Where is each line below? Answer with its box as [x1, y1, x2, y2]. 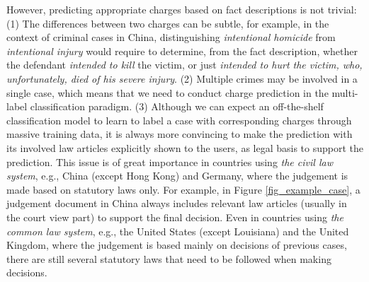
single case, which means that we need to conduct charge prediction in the [6, 85, 329, 100]
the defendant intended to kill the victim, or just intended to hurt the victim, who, [6, 57, 363, 72]
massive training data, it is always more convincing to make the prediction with [6, 127, 353, 141]
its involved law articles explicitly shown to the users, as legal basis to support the [6, 140, 363, 155]
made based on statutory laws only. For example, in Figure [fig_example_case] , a [6, 182, 361, 196]
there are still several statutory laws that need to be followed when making [6, 251, 331, 266]
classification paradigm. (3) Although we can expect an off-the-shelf [30, 99, 324, 114]
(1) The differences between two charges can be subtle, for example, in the [6, 16, 329, 30]
